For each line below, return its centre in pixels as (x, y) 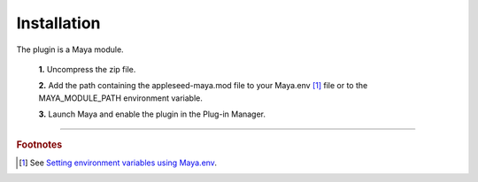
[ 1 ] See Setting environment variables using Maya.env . (118, 163)
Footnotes (39, 144)
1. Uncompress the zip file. (87, 69)
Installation (58, 23)
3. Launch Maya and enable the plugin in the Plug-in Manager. (152, 114)
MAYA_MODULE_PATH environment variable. (120, 98)
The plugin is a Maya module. (70, 49)
